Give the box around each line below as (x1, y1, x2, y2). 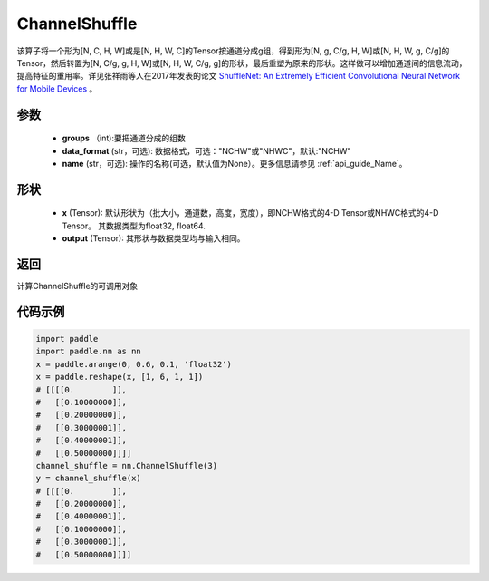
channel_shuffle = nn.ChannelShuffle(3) (35, 460, 217, 470)
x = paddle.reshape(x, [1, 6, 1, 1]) (35, 372, 204, 382)
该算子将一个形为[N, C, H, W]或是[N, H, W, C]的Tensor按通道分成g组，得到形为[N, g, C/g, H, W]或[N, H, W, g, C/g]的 (16, 45, 450, 56)
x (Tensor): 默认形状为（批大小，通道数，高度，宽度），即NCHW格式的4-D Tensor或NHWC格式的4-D (62, 208, 439, 218)
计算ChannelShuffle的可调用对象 (16, 281, 139, 291)
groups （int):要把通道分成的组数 (62, 132, 186, 144)
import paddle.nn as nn (35, 346, 142, 357)
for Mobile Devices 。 (16, 82, 98, 94)
